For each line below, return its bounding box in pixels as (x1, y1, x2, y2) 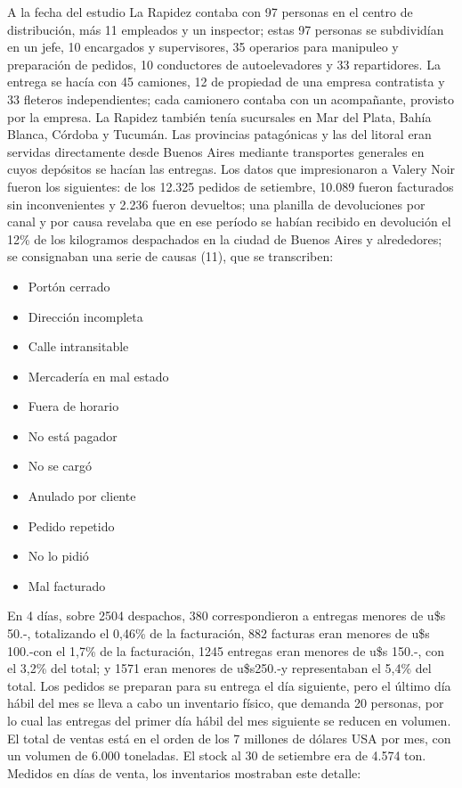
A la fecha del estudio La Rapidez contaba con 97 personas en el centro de (7, 3, 413, 21)
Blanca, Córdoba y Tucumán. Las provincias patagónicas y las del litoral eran (7, 125, 432, 144)
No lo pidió (28, 546, 89, 565)
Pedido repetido (28, 516, 115, 535)
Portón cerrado (28, 276, 110, 295)
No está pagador (28, 426, 118, 445)
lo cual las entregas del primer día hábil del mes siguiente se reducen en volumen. (7, 711, 451, 729)
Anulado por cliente (28, 487, 136, 505)
